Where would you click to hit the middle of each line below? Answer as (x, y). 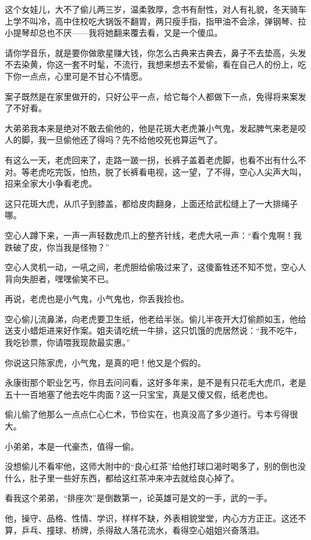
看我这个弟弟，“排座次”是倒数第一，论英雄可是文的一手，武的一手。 (139, 498)
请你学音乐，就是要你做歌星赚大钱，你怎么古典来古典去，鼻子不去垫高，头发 (155, 52)
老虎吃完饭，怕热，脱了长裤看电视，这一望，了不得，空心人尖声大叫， (168, 171)
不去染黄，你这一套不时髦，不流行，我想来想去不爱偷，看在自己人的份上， (151, 64)
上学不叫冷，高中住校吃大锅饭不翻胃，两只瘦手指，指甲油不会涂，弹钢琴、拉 (155, 21)
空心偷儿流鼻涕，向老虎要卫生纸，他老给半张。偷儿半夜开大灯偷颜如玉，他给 (155, 318)
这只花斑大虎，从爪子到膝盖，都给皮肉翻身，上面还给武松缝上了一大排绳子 (151, 203)
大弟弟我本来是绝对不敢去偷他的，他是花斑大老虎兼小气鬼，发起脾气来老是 (151, 128)
